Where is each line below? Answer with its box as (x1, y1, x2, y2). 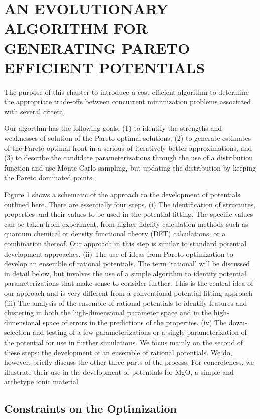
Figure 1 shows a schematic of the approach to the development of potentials (4, 189, 240, 200)
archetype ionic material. (4, 376, 80, 387)
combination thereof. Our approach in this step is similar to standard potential (4, 238, 247, 248)
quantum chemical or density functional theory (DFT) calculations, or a (4, 228, 226, 239)
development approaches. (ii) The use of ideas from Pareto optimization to (4, 248, 233, 259)
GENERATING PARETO (4, 37, 190, 58)
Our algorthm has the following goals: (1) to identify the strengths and (4, 123, 222, 133)
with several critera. (4, 106, 65, 116)
